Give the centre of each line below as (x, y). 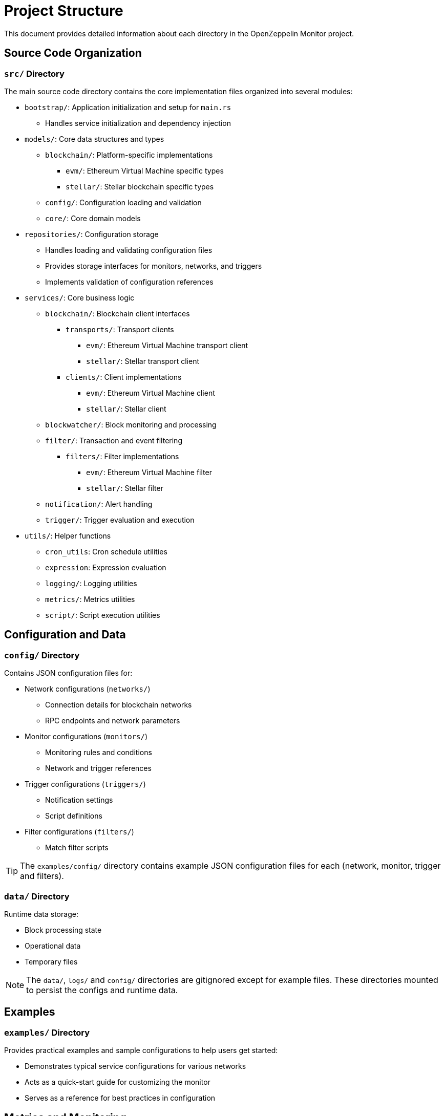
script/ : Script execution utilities (103, 615)
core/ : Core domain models (93, 218)
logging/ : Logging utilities (91, 583)
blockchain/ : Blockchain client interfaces (118, 313)
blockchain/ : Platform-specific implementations (129, 155)
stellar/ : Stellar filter (125, 488)
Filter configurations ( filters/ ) (79, 832)
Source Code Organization (73, 53)
